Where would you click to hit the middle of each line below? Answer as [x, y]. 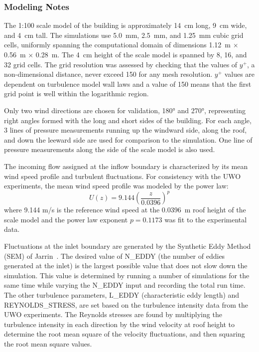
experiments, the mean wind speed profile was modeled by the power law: [116, 186]
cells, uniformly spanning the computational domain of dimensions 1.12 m [117, 45]
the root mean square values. [48, 343]
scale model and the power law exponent [66, 219]
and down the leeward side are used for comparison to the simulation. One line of [128, 139]
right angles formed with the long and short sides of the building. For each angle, [128, 120]
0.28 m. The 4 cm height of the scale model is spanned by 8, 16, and [141, 54]
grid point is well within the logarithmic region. [76, 93]
